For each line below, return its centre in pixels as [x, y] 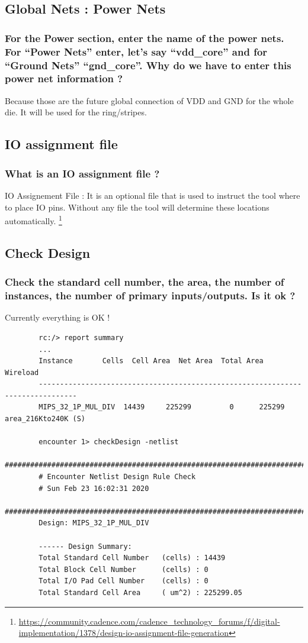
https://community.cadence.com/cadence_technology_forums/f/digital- [149, 621]
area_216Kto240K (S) [45, 419]
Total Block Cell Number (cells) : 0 [123, 569]
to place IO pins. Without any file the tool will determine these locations [137, 207]
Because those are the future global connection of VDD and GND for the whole [149, 100]
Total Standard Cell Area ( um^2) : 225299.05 [140, 592]
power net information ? [64, 78]
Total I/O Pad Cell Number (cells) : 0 [123, 581]
